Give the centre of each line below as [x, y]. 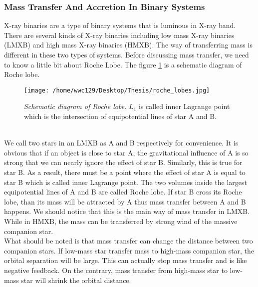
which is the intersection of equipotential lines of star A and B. [120, 116]
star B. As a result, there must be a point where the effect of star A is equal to [125, 172]
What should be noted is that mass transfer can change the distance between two [129, 241]
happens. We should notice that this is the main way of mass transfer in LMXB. [127, 211]
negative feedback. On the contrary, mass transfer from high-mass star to [116, 270]
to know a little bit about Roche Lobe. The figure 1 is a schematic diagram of [123, 64]
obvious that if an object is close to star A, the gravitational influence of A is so [126, 152]
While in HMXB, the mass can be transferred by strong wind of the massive [121, 221]
